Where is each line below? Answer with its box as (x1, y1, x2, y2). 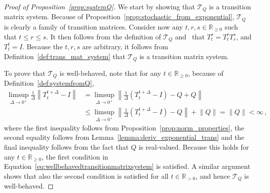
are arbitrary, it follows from (82, 41, 168, 51)
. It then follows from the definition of (46, 31, 161, 41)
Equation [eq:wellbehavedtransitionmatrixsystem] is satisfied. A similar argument (4, 161, 251, 171)
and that (175, 31, 205, 41)
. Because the (22, 41, 63, 51)
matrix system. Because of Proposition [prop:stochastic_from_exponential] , (4, 11, 234, 22)
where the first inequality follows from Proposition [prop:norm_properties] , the (4, 122, 244, 132)
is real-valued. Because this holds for (138, 142, 249, 152)
